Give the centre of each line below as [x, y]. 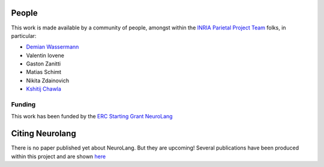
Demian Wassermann [52, 47]
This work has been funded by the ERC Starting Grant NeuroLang [92, 117]
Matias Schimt [44, 72]
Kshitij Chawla [43, 89]
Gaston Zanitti [43, 64]
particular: [24, 35]
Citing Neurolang [43, 134]
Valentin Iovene [45, 55]
